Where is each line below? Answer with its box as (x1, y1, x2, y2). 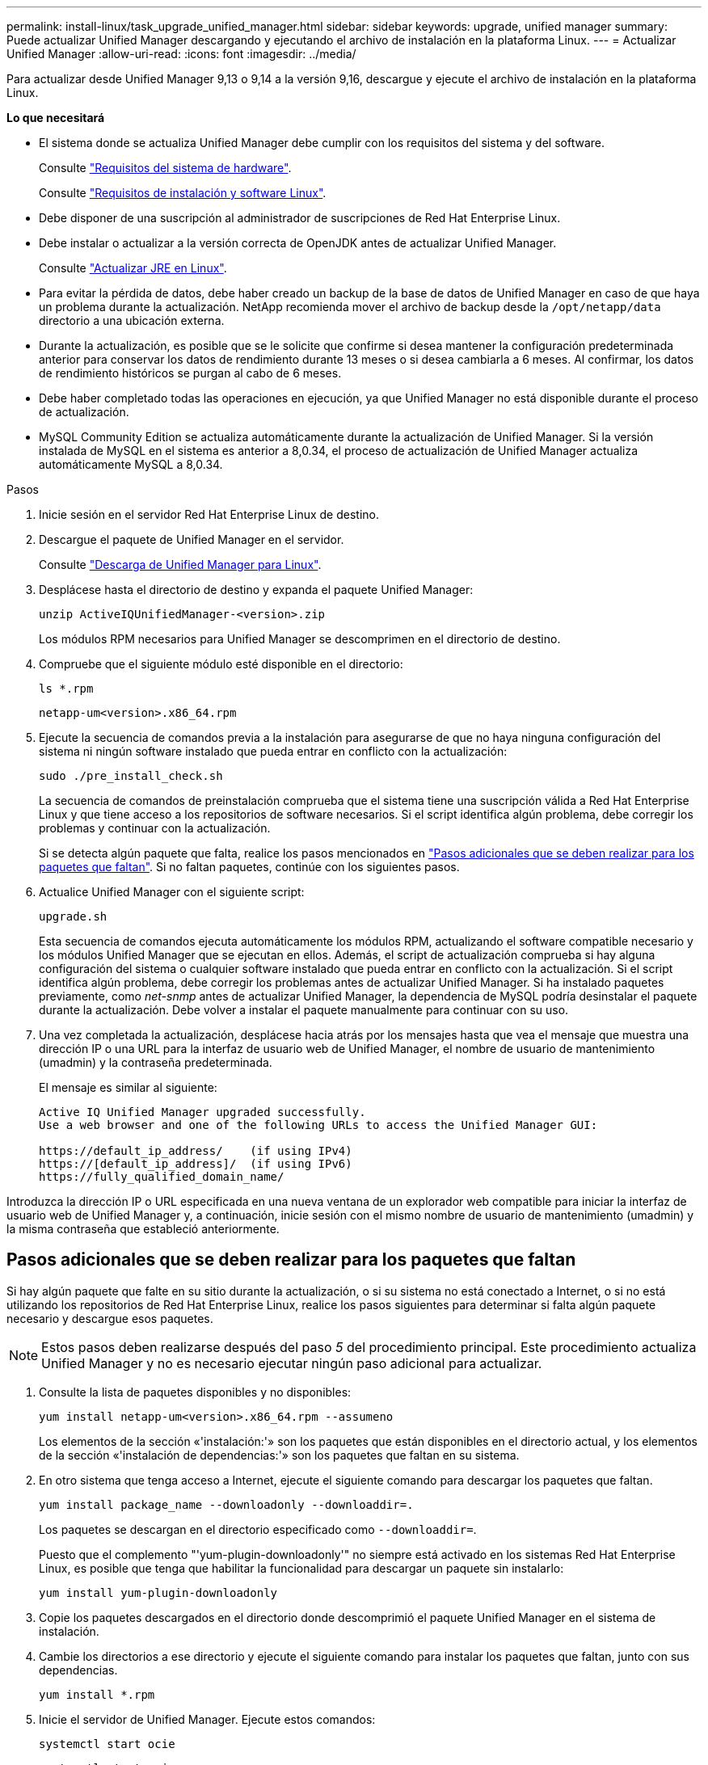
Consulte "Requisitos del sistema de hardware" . (39, 161, 292, 175)
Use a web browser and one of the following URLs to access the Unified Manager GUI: (39, 1118, 598, 1131)
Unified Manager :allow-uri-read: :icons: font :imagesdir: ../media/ (6, 47, 356, 61)
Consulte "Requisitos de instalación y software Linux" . (39, 186, 327, 200)
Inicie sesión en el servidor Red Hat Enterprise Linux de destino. (39, 508, 379, 521)
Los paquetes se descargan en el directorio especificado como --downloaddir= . (39, 1522, 477, 1536)
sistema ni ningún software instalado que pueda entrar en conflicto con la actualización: (39, 744, 508, 758)
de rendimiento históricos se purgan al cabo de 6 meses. (39, 366, 342, 380)
